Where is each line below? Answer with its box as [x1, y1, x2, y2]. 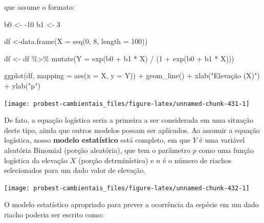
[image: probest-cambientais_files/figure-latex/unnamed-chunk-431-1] [4, 100, 250, 107]
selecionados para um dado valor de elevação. [4, 165, 146, 175]
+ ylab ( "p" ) [4, 80, 40, 91]
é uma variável [199, 135, 245, 145]
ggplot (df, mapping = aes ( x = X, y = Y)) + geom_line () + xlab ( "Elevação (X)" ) [4, 70, 260, 81]
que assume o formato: [4, 2, 75, 12]
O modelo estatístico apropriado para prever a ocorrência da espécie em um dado [4, 199, 259, 210]
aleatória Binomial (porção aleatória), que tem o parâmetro [4, 145, 190, 155]
